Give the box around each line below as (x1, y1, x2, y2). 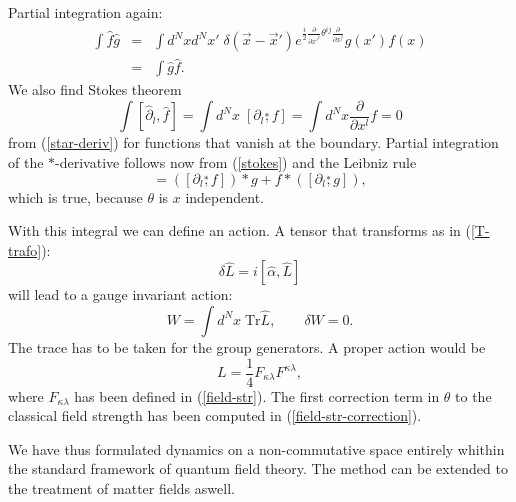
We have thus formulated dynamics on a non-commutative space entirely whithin (8, 438, 505, 459)
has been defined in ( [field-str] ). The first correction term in (74, 385, 440, 406)
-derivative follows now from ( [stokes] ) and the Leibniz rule (55, 151, 417, 172)
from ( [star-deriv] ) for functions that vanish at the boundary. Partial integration (8, 132, 499, 153)
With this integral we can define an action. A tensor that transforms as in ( (8, 220, 471, 241)
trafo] (8, 239, 42, 260)
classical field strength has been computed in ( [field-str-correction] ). (8, 405, 422, 426)
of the (8, 151, 44, 172)
